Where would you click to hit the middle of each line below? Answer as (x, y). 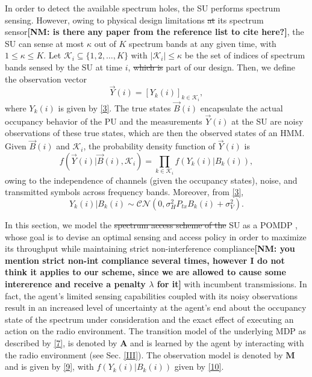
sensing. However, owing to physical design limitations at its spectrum (134, 20)
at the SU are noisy (267, 121)
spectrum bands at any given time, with (203, 43)
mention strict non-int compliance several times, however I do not (145, 260)
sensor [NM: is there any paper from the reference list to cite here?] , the (154, 32)
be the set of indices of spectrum (245, 55)
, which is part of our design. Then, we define (212, 67)
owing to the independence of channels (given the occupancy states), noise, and (151, 180)
